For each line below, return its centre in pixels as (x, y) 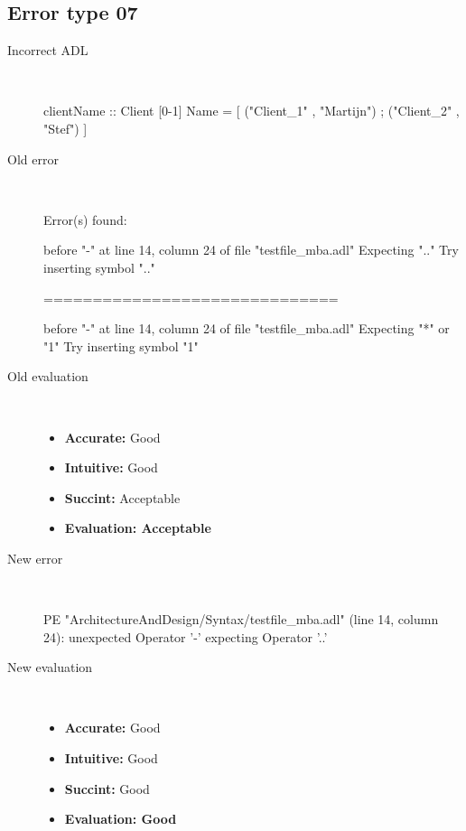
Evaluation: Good (121, 819)
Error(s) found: (85, 219)
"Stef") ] (65, 128)
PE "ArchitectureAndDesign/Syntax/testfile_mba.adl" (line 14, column (241, 619)
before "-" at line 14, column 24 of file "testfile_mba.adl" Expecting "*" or (247, 328)
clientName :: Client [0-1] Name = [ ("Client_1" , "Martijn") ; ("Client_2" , (252, 111)
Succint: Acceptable (122, 497)
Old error (33, 159)
